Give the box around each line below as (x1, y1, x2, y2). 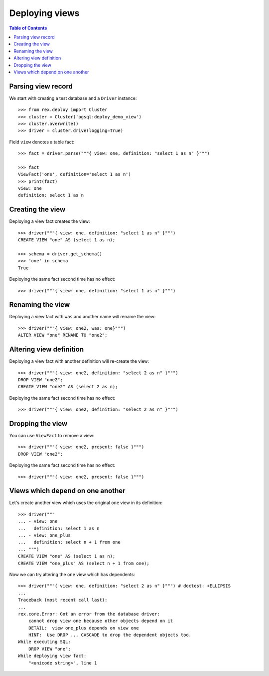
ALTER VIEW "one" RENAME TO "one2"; (18, 332, 108, 338)
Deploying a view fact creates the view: (9, 218, 90, 224)
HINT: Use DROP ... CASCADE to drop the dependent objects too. (28, 632, 192, 638)
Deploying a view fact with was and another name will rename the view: (9, 314, 156, 320)
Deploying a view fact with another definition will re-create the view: (9, 358, 149, 364)
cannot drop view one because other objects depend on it (28, 618, 173, 624)
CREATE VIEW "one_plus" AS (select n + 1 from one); (18, 560, 149, 566)
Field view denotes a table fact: (9, 139, 75, 145)
